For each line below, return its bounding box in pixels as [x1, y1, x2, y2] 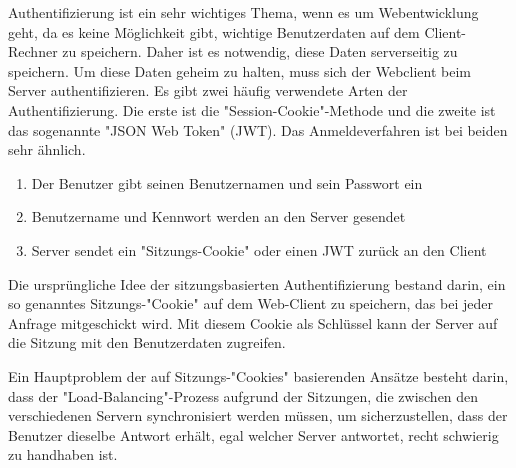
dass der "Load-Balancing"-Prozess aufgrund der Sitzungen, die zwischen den [8, 385, 479, 406]
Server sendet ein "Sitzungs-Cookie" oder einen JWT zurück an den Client [31, 239, 487, 260]
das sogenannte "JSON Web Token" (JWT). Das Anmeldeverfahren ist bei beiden [8, 119, 508, 140]
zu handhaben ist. [8, 444, 118, 465]
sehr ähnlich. [8, 139, 86, 160]
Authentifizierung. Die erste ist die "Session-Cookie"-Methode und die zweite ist [8, 99, 496, 120]
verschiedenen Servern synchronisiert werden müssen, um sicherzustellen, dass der [8, 405, 508, 426]
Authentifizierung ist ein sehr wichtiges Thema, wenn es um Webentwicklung [8, 2, 479, 22]
